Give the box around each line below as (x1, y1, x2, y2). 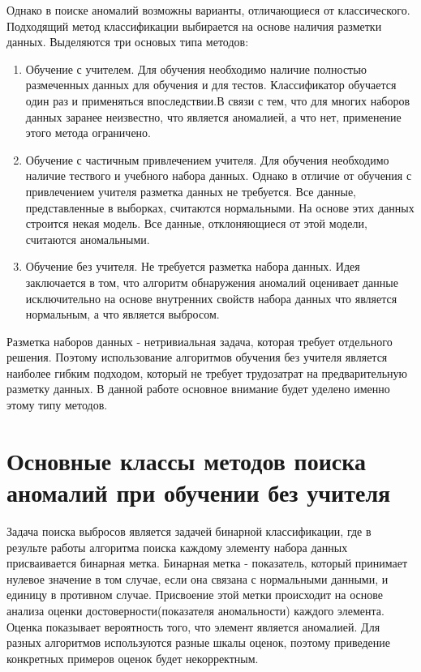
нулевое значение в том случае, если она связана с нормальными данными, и (6, 570, 389, 587)
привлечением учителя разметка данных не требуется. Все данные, (25, 182, 356, 199)
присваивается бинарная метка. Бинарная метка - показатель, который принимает (6, 554, 408, 571)
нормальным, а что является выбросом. (25, 306, 220, 323)
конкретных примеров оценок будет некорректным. (6, 649, 259, 666)
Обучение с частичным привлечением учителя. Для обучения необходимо (25, 151, 389, 168)
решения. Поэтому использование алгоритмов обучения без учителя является (6, 349, 388, 366)
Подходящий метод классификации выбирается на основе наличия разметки (6, 17, 382, 34)
